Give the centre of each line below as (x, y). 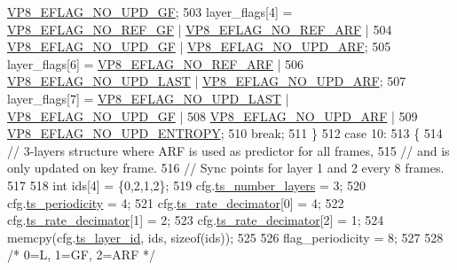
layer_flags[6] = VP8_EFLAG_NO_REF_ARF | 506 (156, 63)
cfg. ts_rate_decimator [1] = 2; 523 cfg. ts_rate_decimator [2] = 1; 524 (196, 220)
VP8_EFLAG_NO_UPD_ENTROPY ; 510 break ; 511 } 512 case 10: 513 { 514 (225, 133)
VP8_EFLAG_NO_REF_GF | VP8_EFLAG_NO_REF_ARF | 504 (200, 29)
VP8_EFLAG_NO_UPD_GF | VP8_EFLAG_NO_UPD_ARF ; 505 (199, 46)
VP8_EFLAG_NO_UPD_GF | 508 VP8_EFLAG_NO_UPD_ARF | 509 (213, 116)
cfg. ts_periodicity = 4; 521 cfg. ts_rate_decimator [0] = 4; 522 (176, 202)
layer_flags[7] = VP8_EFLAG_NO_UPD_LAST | (148, 98)
